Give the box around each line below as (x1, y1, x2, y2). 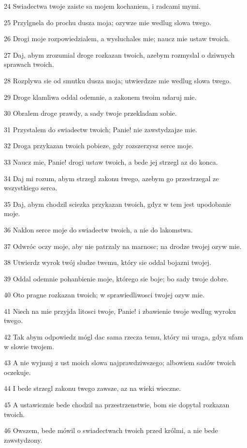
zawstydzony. (4, 434, 43, 445)
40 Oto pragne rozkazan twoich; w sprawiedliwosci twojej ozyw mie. (4, 290, 204, 300)
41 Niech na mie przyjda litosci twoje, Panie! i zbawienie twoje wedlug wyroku (4, 306, 236, 316)
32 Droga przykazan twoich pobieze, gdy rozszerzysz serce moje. (4, 140, 194, 151)
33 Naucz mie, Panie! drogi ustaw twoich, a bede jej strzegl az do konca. (4, 156, 218, 167)
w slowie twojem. (4, 341, 54, 351)
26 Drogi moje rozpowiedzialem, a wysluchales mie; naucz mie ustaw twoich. (4, 33, 230, 44)
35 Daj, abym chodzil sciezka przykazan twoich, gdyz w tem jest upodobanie (4, 199, 231, 209)
